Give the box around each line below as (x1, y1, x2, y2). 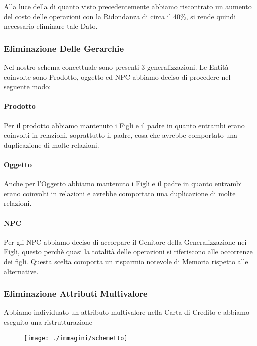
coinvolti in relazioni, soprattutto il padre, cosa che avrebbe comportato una (4, 130, 238, 140)
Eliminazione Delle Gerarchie (4, 42, 124, 54)
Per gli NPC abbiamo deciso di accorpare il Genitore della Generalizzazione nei (4, 236, 247, 247)
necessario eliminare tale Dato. (4, 21, 98, 31)
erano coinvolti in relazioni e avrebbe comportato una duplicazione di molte (4, 188, 236, 198)
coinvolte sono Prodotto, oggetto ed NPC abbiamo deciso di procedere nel (4, 71, 231, 82)
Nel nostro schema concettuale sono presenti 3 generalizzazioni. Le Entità (4, 62, 229, 72)
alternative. (4, 266, 39, 276)
